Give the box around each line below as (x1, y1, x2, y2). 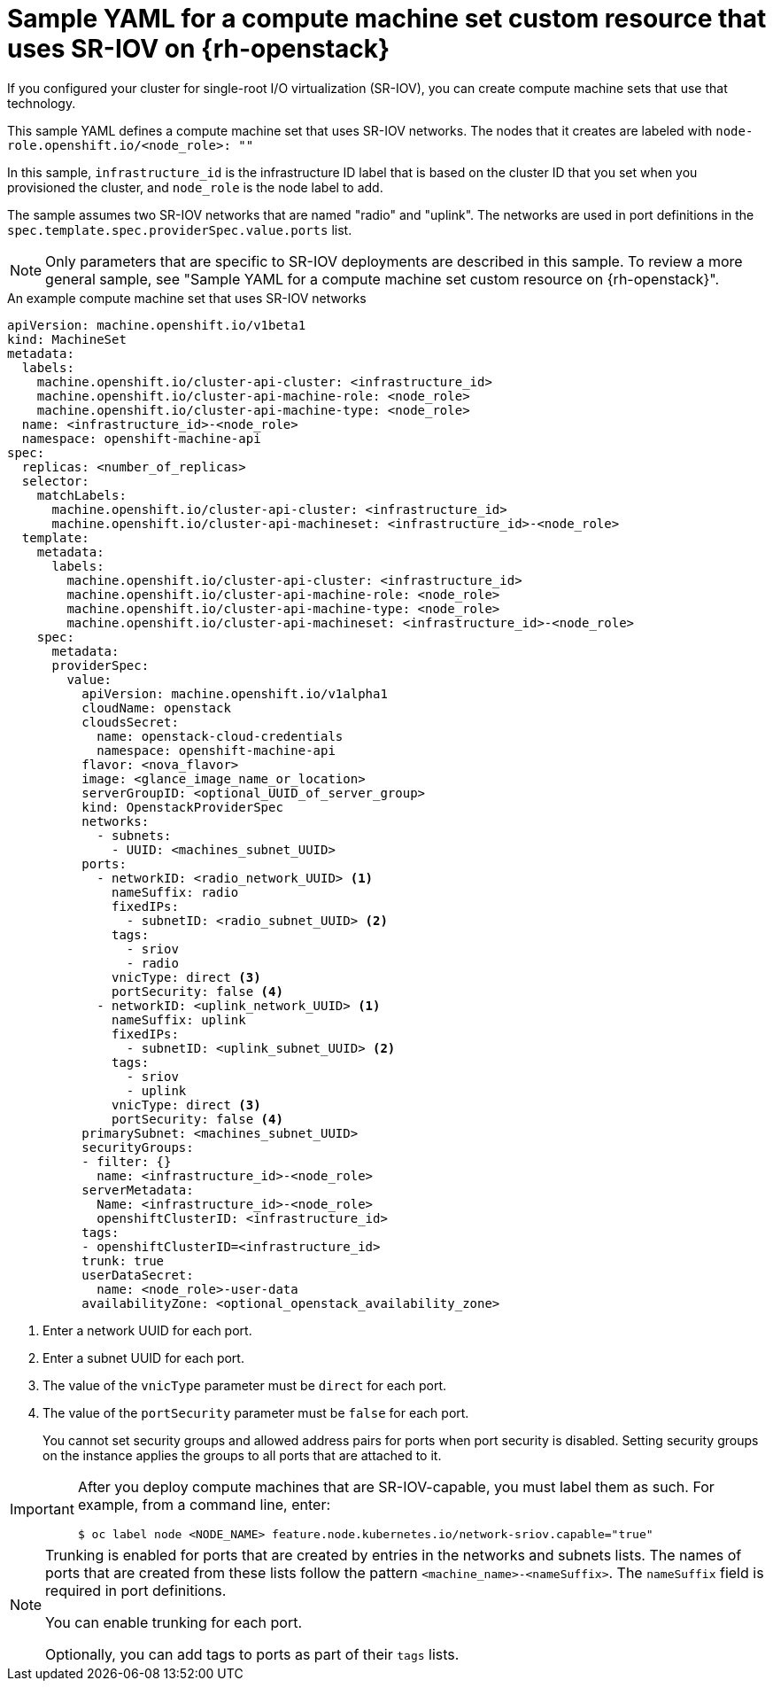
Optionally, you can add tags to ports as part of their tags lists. (45, 1645, 460, 1663)
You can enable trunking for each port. (45, 1613, 302, 1631)
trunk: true (81, 1253, 165, 1268)
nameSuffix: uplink (112, 1012, 246, 1027)
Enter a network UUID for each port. (43, 1322, 252, 1338)
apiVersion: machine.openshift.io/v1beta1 (7, 317, 306, 332)
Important (10, 1500, 74, 1519)
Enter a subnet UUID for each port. (43, 1350, 244, 1365)
